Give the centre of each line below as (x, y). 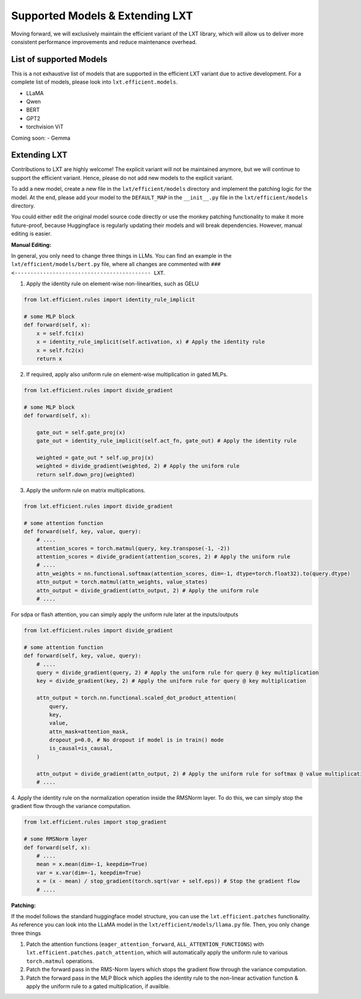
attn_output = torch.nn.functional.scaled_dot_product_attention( (137, 698)
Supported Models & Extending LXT (102, 16)
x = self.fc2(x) (60, 350)
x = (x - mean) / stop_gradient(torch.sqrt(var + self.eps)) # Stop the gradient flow (168, 881)
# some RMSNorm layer (56, 839)
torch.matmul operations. (60, 961)
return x (49, 359)
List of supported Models (59, 59)
